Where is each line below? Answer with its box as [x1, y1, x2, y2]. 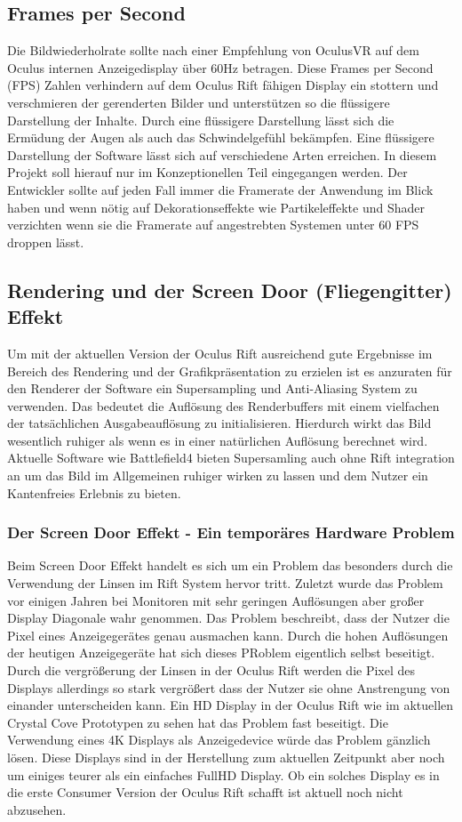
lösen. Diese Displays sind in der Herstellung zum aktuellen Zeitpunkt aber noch [7, 748, 445, 767]
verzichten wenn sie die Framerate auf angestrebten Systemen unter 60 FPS [7, 215, 419, 234]
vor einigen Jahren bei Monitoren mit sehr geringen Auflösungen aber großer [7, 591, 425, 609]
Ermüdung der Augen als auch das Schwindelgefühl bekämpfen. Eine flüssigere [7, 128, 434, 147]
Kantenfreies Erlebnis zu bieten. [7, 483, 181, 502]
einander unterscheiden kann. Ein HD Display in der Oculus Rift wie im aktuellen [7, 696, 454, 714]
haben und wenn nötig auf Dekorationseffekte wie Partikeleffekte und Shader [7, 197, 425, 216]
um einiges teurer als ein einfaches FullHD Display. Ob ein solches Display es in [7, 765, 440, 784]
